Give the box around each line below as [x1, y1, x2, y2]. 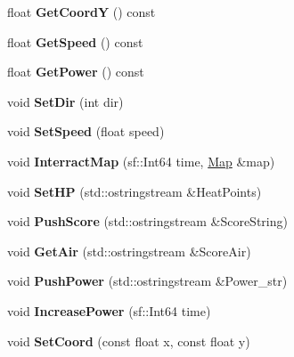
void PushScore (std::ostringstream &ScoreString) [7, 212, 288, 231]
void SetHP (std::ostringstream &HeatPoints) [7, 182, 262, 200]
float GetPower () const [7, 62, 144, 81]
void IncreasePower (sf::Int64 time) [7, 301, 211, 320]
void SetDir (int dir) [7, 92, 124, 110]
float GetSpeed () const [7, 32, 143, 51]
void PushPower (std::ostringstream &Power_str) [7, 272, 288, 290]
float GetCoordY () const [7, 3, 156, 20]
